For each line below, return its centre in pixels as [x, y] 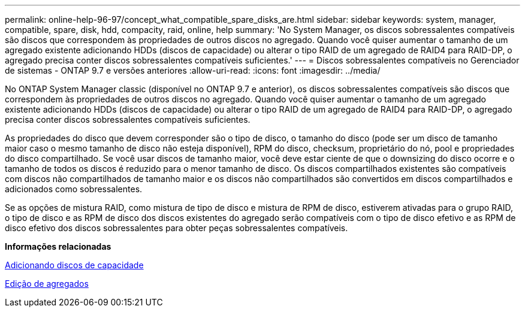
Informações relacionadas [58, 246]
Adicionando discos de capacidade [74, 265]
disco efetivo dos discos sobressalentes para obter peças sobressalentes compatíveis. [176, 228]
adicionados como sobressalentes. [74, 189]
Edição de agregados [47, 284]
